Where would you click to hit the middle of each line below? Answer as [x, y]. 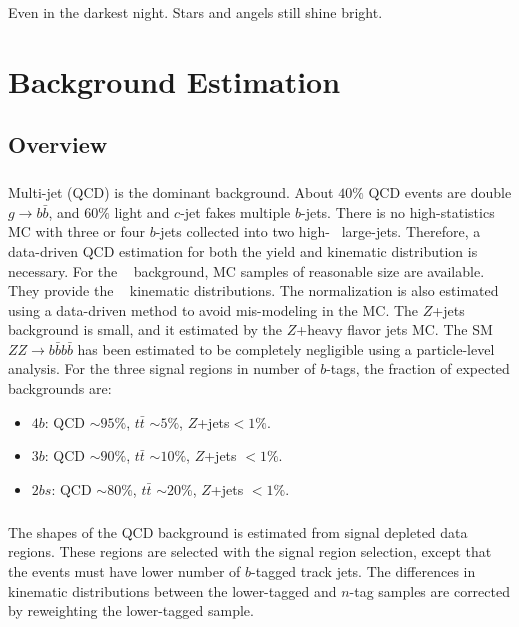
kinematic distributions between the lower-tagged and [172, 590]
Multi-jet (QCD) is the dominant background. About [171, 192]
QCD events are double [440, 192]
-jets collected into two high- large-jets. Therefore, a [318, 231]
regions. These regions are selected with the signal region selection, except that [250, 551]
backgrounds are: [60, 388]
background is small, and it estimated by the [145, 329]
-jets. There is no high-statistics [397, 211]
